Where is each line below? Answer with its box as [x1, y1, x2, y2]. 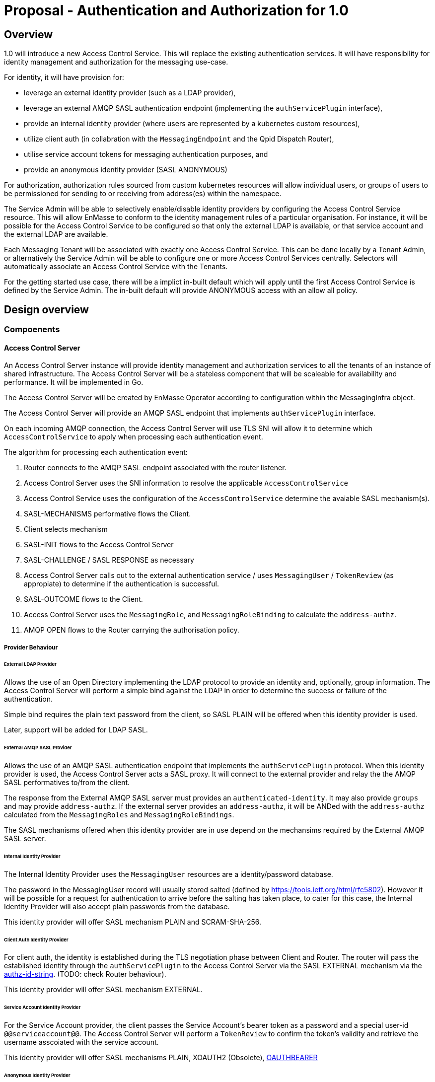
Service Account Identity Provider [4, 1005, 81, 1010]
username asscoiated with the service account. [4, 1038, 159, 1047]
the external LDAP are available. [4, 230, 108, 239]
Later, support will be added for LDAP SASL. [4, 725, 148, 734]
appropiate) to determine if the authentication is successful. [24, 579, 219, 588]
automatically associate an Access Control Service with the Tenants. [4, 262, 228, 271]
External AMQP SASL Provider [4, 745, 72, 751]
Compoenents [4, 324, 60, 335]
